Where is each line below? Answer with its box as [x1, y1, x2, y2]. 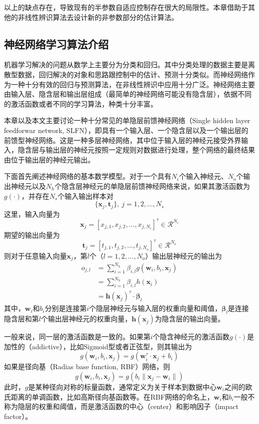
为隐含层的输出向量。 [154, 313, 225, 324]
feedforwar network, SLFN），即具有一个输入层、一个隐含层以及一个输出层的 [4, 125, 249, 135]
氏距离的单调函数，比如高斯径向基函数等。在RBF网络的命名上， [4, 391, 214, 402]
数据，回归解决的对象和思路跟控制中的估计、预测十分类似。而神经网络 [17, 69, 248, 79]
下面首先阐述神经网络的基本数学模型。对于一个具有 [4, 171, 171, 181]
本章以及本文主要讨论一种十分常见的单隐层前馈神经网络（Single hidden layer [4, 115, 251, 126]
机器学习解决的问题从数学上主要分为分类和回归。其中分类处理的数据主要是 [4, 59, 248, 70]
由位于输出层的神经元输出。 [4, 154, 95, 164]
